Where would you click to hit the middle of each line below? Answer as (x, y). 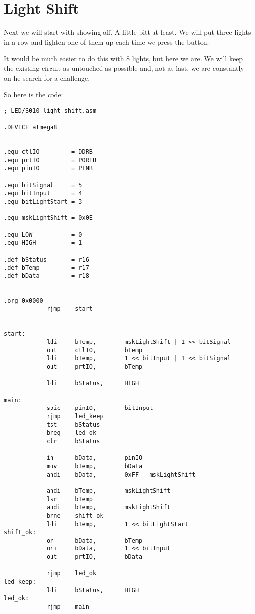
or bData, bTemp (94, 540)
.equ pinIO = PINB (48, 169)
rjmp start (69, 309)
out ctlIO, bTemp (94, 350)
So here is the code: (34, 95)
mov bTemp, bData (94, 466)
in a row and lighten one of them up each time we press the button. (107, 41)
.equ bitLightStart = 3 (43, 201)
